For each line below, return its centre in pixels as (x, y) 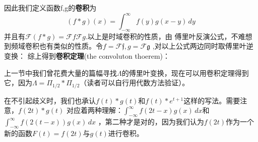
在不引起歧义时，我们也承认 (50, 100)
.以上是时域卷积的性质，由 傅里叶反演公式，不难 (165, 36)
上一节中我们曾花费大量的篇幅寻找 (60, 73)
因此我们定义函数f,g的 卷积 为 (50, 8)
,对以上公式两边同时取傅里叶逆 (203, 46)
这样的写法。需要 (212, 100)
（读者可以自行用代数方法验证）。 (135, 83)
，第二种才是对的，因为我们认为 (151, 122)
